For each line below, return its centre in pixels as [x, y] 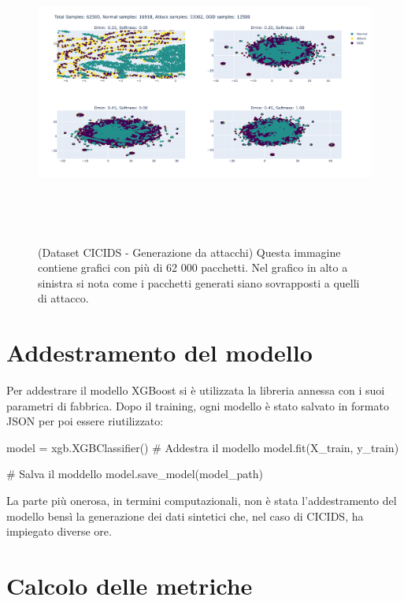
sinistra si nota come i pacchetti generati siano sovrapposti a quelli [199, 282]
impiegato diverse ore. [59, 531]
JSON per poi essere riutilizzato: [85, 421]
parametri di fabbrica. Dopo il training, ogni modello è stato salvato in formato [198, 405]
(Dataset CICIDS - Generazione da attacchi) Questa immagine [189, 252]
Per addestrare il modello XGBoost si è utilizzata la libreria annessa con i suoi [196, 390]
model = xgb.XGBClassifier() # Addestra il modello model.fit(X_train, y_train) [203, 447]
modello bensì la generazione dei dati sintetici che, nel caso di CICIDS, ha [185, 516]
